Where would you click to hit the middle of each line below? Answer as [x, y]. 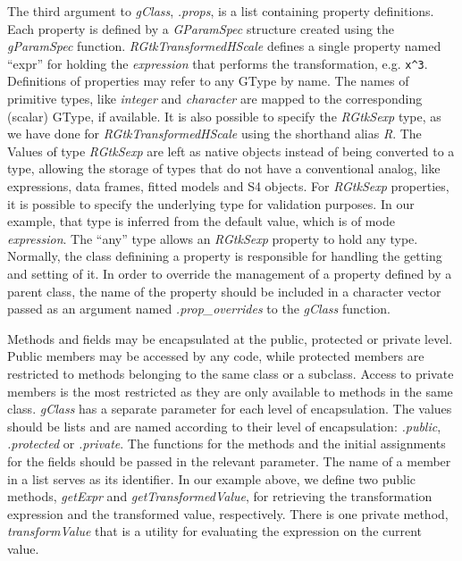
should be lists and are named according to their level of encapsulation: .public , [224, 426]
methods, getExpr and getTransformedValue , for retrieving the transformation [220, 496]
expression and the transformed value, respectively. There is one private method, [228, 513]
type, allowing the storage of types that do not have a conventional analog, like [224, 168]
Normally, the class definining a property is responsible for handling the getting [225, 256]
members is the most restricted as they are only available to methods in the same [230, 391]
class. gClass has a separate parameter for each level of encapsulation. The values [230, 409]
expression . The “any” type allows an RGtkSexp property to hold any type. [213, 238]
